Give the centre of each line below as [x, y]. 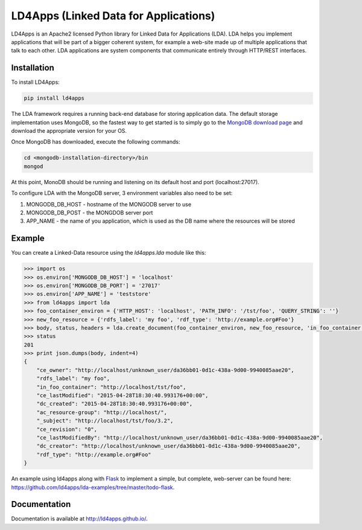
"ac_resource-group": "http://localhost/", [102, 412]
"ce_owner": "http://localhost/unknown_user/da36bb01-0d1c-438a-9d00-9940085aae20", [166, 370]
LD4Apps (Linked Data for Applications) [113, 16]
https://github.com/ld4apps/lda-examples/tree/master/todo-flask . [93, 487]
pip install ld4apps [54, 98]
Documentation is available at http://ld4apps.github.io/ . [79, 519]
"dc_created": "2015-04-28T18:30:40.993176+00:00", [115, 404]
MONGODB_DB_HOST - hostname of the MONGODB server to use [109, 204]
